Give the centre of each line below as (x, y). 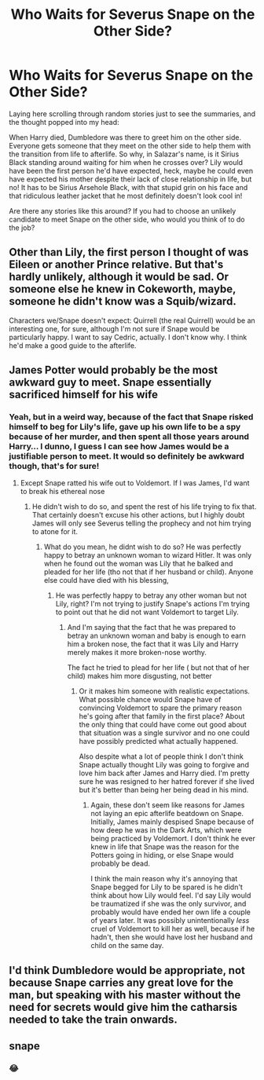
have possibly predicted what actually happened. (159, 741)
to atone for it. (55, 532)
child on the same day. (127, 946)
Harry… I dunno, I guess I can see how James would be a (119, 447)
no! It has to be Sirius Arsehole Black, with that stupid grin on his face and (128, 187)
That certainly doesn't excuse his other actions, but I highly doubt (138, 515)
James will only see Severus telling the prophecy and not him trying (141, 523)
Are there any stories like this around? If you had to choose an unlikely (123, 211)
